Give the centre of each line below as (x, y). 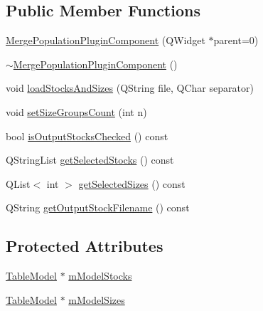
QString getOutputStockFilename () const (98, 207)
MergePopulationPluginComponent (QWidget (106, 40)
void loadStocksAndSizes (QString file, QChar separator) (130, 88)
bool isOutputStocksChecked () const (87, 136)
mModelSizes (97, 299)
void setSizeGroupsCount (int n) (76, 111)
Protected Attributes (85, 246)
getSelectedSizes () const (132, 183)
